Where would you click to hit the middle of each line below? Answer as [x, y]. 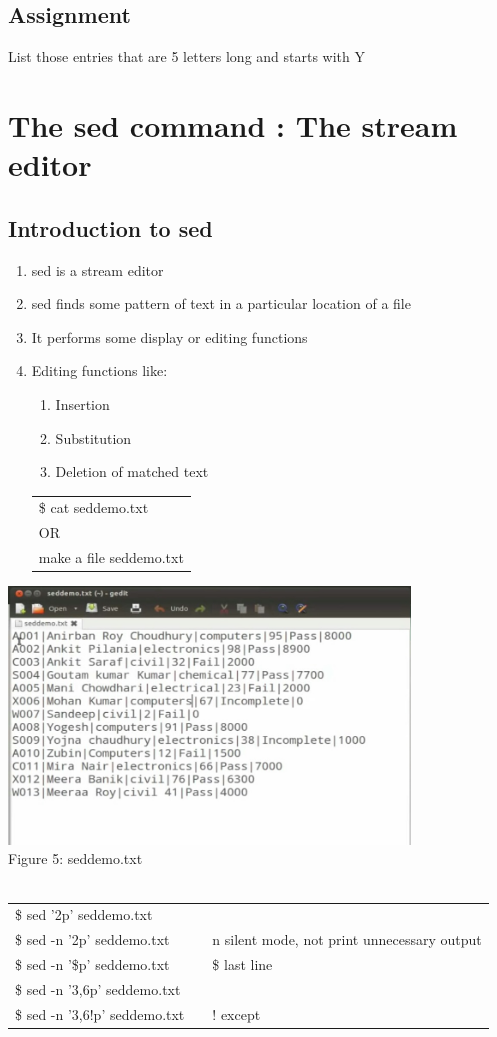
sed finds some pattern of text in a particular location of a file [221, 303]
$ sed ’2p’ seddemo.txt [84, 914]
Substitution [93, 437]
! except [236, 1013]
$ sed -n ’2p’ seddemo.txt [92, 939]
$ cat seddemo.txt [93, 507]
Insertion [82, 403]
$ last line [242, 964]
